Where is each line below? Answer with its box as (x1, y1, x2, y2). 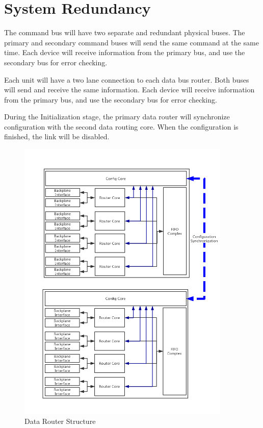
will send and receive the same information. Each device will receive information (4, 84, 255, 95)
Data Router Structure (24, 416, 96, 426)
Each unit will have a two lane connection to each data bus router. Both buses (4, 74, 249, 85)
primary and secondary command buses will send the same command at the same (4, 37, 259, 47)
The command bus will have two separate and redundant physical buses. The (4, 27, 245, 38)
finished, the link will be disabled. (4, 131, 110, 142)
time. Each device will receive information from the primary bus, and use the (4, 47, 245, 58)
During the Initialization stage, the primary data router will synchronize (4, 111, 230, 122)
